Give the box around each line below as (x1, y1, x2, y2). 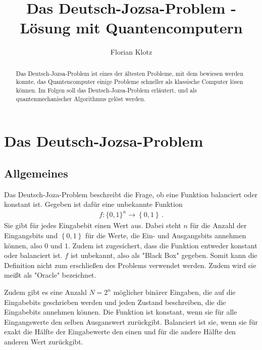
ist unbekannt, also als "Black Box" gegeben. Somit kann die (70, 250, 257, 260)
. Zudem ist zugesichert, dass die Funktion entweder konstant (68, 240, 257, 250)
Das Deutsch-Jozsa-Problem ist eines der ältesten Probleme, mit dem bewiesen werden (16, 69, 244, 77)
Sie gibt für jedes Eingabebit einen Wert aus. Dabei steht (4, 220, 181, 231)
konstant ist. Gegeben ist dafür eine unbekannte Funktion (4, 199, 183, 209)
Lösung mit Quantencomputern (20, 17, 243, 38)
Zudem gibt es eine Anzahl (4, 287, 87, 297)
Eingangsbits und (4, 230, 58, 241)
